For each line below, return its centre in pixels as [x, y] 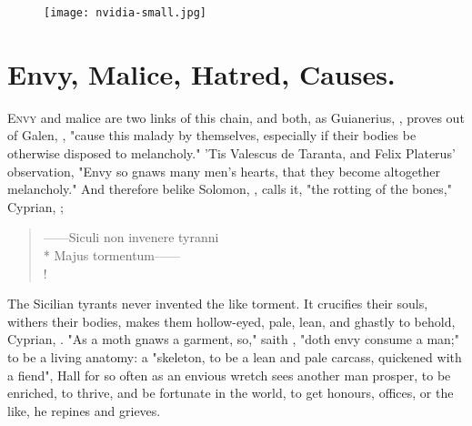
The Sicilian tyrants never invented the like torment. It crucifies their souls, [218, 304]
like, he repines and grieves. [84, 410]
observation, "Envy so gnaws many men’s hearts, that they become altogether [224, 171]
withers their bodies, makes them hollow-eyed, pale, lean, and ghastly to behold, [231, 321]
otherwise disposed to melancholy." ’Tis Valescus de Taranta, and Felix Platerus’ [231, 152]
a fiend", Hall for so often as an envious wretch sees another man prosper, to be [229, 375]
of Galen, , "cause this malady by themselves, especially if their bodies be [212, 135]
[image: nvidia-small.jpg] [125, 13]
